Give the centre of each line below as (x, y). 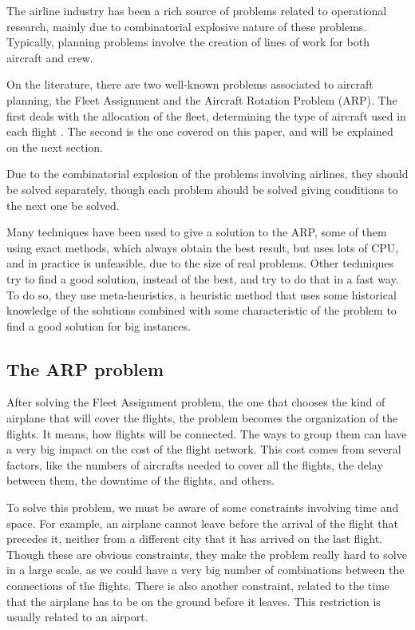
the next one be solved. (63, 205)
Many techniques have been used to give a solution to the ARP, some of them (197, 232)
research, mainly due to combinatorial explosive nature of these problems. (187, 26)
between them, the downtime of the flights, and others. (140, 480)
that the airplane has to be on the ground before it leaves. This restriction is (194, 601)
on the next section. (55, 147)
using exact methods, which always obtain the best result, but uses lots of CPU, (203, 247)
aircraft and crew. (50, 57)
